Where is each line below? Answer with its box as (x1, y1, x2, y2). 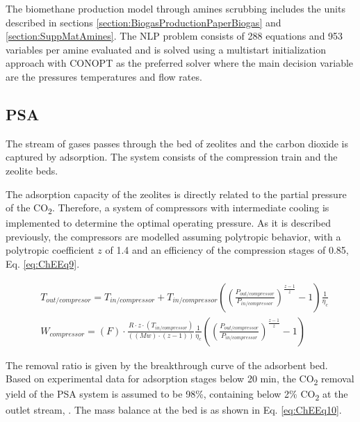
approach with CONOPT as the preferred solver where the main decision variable (6, 56, 354, 70)
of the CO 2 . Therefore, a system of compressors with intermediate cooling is (6, 200, 329, 216)
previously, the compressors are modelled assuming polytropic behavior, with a (6, 229, 341, 243)
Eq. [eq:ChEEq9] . (6, 257, 80, 271)
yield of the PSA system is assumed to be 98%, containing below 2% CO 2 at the (6, 387, 348, 403)
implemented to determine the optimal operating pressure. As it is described (6, 216, 332, 230)
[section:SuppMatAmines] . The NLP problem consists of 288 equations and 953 (6, 29, 343, 43)
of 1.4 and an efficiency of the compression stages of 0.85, (105, 243, 349, 257)
